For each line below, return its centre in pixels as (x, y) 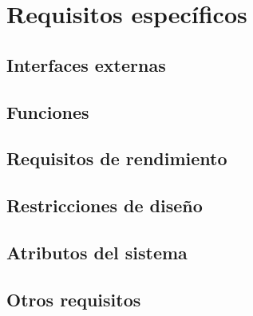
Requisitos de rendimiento (117, 158)
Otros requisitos (74, 299)
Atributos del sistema (97, 252)
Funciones (48, 111)
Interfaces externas (86, 64)
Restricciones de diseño (105, 205)
